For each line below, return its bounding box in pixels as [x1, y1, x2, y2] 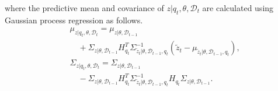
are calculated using [202, 2, 274, 13]
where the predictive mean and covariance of [5, 2, 164, 13]
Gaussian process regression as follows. [5, 13, 143, 26]
